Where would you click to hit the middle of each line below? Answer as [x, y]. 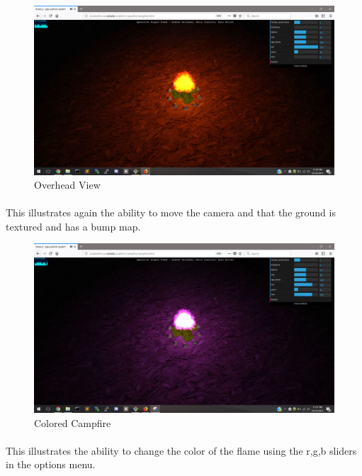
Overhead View [67, 185]
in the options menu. [51, 464]
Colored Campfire [73, 422]
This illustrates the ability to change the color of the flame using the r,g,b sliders [181, 450]
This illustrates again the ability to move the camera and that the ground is [171, 212]
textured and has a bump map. [73, 226]
